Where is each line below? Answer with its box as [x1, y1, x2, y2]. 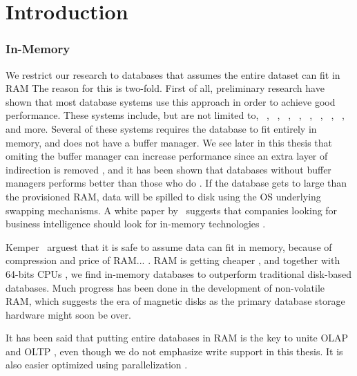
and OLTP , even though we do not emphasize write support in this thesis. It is [6, 344, 343, 358]
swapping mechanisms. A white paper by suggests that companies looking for [6, 203, 338, 217]
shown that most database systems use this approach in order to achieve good [6, 94, 336, 109]
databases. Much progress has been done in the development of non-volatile [6, 280, 325, 294]
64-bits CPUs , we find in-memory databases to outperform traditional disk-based [6, 266, 351, 281]
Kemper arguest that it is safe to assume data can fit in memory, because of [6, 239, 332, 254]
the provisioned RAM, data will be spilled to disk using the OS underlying [6, 189, 321, 203]
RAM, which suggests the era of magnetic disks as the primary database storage [6, 294, 345, 308]
